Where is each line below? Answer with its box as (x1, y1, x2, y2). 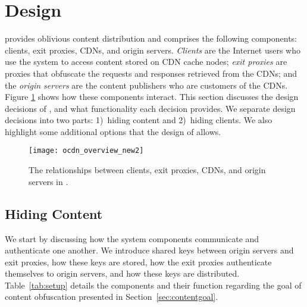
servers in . (29, 175, 68, 187)
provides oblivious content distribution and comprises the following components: (5, 32, 297, 45)
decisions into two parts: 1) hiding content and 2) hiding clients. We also (5, 114, 272, 126)
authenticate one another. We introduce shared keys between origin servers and (5, 244, 294, 256)
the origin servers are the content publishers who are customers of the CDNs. (5, 79, 288, 91)
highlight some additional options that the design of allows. (5, 125, 221, 137)
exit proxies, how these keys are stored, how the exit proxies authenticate (5, 255, 272, 268)
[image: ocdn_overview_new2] (29, 146, 144, 155)
